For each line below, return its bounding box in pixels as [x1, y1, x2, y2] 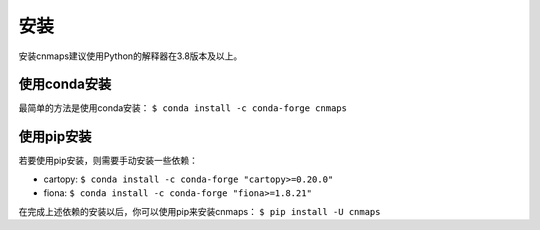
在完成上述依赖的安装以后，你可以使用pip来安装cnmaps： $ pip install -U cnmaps [18, 205, 381, 217]
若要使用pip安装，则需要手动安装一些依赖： [18, 155, 199, 167]
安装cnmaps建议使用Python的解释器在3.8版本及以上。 [18, 50, 243, 62]
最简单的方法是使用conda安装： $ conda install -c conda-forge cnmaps [18, 102, 347, 114]
